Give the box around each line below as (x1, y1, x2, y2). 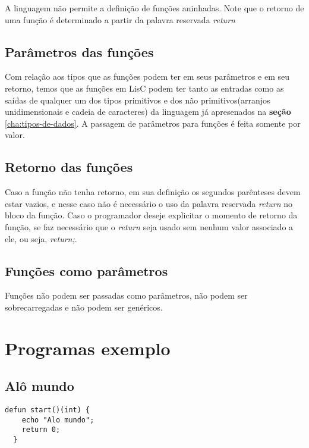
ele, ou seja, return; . (5, 232, 77, 245)
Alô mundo (5, 377, 74, 395)
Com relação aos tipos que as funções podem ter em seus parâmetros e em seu (5, 70, 289, 83)
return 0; (21, 425, 61, 434)
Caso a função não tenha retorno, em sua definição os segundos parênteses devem (5, 186, 301, 198)
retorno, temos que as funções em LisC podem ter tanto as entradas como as (5, 82, 284, 94)
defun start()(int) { (5, 406, 90, 415)
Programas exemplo (5, 336, 171, 360)
